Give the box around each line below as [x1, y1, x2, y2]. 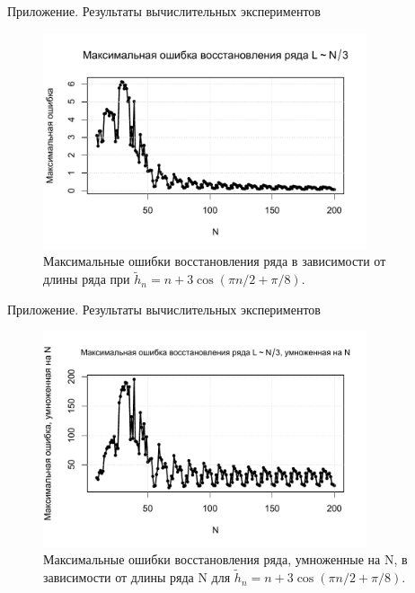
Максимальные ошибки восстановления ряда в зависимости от [43, 252, 386, 270]
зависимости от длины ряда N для [43, 568, 231, 587]
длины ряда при [43, 270, 130, 288]
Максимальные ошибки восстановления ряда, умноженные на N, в [43, 550, 408, 569]
